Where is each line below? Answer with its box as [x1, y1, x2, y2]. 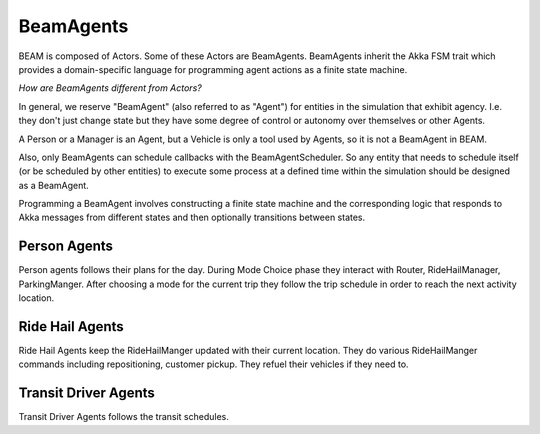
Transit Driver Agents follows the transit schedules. [18, 411, 230, 423]
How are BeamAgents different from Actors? [18, 82, 202, 94]
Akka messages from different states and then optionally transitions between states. [18, 211, 366, 224]
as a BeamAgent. [18, 179, 89, 191]
